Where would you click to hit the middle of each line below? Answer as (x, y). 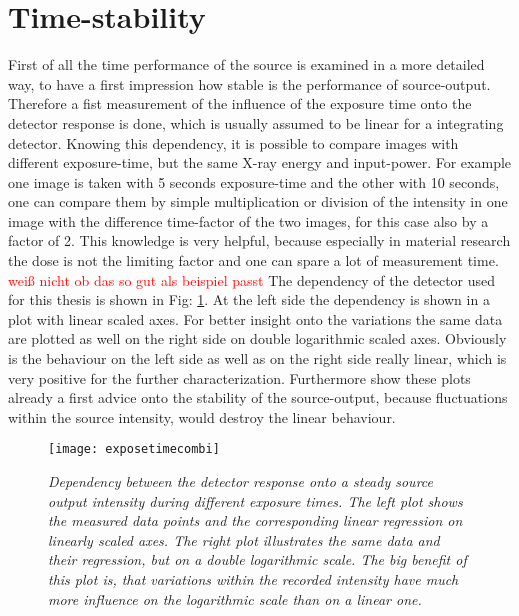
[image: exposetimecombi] (134, 449)
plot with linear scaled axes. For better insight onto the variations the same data (255, 318)
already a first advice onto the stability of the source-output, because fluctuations (258, 397)
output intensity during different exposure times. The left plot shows (255, 500)
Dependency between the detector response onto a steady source (240, 481)
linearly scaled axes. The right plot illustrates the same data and (244, 539)
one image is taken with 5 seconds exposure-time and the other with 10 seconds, (254, 181)
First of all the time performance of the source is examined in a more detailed (246, 64)
